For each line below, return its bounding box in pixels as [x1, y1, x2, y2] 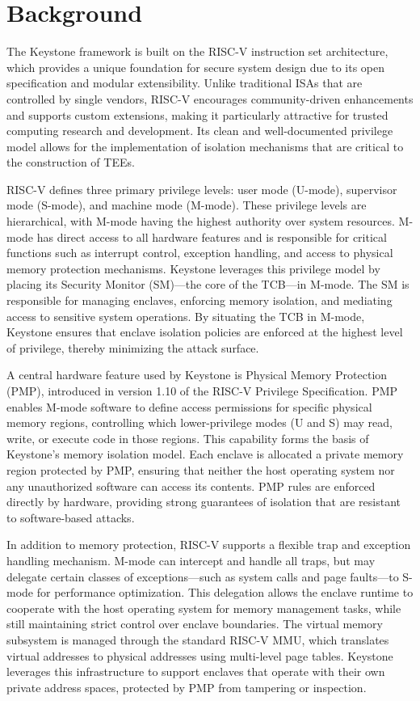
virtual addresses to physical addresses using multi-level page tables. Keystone [6, 647, 393, 664]
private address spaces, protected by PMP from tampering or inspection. [6, 678, 367, 695]
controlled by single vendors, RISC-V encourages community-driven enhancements [6, 90, 414, 107]
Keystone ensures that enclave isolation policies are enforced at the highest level [6, 323, 403, 340]
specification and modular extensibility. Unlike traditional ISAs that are [6, 74, 363, 91]
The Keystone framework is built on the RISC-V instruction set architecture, [6, 43, 388, 60]
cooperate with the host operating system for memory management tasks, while [6, 599, 401, 616]
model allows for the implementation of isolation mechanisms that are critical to [6, 137, 404, 154]
